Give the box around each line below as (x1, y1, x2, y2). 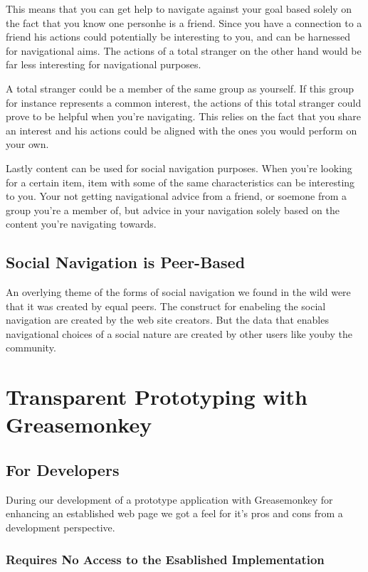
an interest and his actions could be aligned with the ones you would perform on (6, 122, 357, 137)
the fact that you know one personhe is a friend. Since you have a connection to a (6, 15, 362, 30)
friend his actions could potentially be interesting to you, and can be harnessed (6, 29, 350, 44)
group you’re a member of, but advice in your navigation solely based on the (6, 202, 340, 217)
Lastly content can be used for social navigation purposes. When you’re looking (6, 160, 352, 175)
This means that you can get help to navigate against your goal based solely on (6, 1, 352, 16)
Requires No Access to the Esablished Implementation (6, 550, 325, 568)
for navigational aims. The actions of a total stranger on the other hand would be (6, 43, 362, 58)
